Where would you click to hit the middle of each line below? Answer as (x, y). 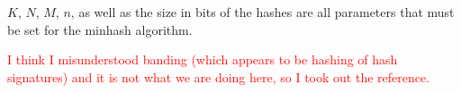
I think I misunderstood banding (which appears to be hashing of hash (203, 59)
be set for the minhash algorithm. (100, 29)
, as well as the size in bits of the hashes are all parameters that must (262, 12)
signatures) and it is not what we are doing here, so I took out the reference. (219, 76)
